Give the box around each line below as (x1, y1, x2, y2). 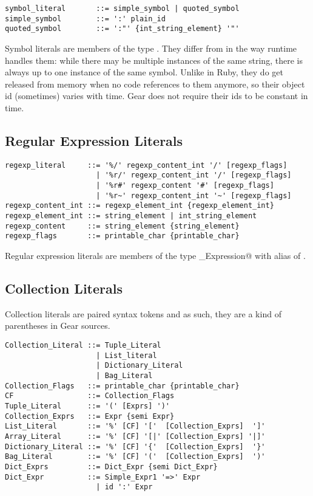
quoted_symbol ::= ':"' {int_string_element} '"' (5, 24, 240, 33)
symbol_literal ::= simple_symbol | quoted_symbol (5, 4, 240, 13)
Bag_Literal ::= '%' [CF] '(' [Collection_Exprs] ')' (5, 452, 266, 461)
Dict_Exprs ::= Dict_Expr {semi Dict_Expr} (5, 462, 218, 471)
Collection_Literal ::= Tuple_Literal (5, 340, 161, 350)
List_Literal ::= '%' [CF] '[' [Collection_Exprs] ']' (5, 422, 266, 431)
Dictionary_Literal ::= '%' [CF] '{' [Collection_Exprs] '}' (5, 442, 266, 451)
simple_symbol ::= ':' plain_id (5, 14, 166, 23)
